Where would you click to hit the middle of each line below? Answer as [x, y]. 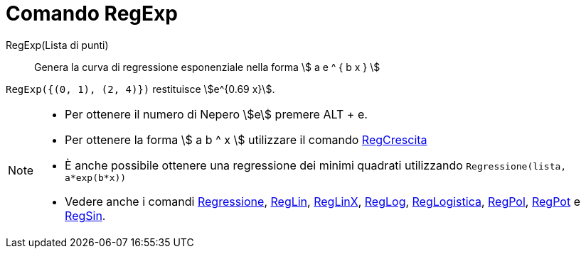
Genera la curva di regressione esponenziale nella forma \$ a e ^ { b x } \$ [207, 67]
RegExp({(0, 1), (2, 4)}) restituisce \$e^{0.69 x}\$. [140, 89]
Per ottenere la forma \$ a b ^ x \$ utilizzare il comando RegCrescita [246, 139]
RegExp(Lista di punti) [57, 45]
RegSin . [85, 215]
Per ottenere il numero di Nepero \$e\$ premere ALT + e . [216, 114]
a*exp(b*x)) [96, 177]
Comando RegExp [92, 13]
